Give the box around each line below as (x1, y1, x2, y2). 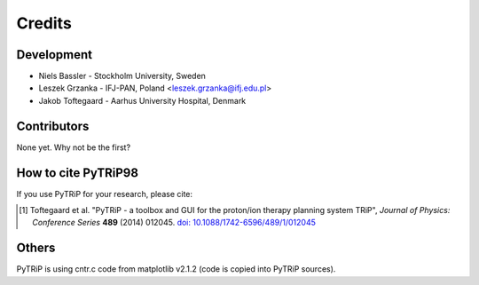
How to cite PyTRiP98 (16, 165, 139, 180)
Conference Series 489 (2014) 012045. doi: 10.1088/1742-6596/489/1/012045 (32, 218, 317, 228)
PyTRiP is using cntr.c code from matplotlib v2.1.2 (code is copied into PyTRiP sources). (16, 264, 336, 274)
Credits (16, 13, 73, 33)
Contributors (16, 118, 90, 133)
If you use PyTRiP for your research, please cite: (16, 188, 193, 199)
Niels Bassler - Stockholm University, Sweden (38, 71, 206, 82)
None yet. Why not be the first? (16, 142, 131, 153)
